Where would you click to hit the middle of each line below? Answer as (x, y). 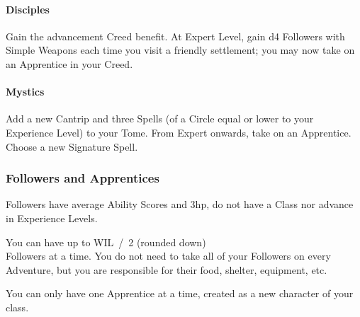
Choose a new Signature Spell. (72, 146)
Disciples (28, 9)
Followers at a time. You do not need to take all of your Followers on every (168, 256)
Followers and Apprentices (83, 178)
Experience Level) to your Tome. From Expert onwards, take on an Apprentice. (179, 132)
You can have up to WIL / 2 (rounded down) (106, 242)
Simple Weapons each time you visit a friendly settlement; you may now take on (180, 50)
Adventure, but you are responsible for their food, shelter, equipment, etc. (167, 269)
